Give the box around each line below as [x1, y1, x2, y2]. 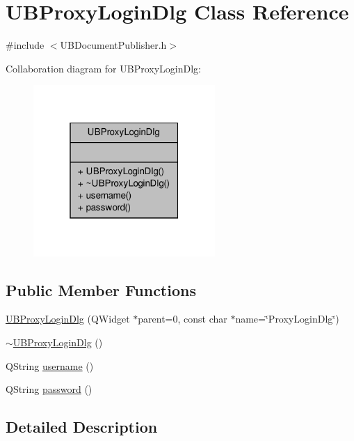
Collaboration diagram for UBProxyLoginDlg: [6, 61, 201, 75]
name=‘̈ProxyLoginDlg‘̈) [235, 311, 339, 326]
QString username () [6, 358, 94, 373]
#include [6, 38, 45, 52]
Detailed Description [6, 416, 158, 438]
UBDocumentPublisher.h [60, 38, 167, 52]
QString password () [6, 382, 92, 396]
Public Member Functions [6, 279, 196, 300]
